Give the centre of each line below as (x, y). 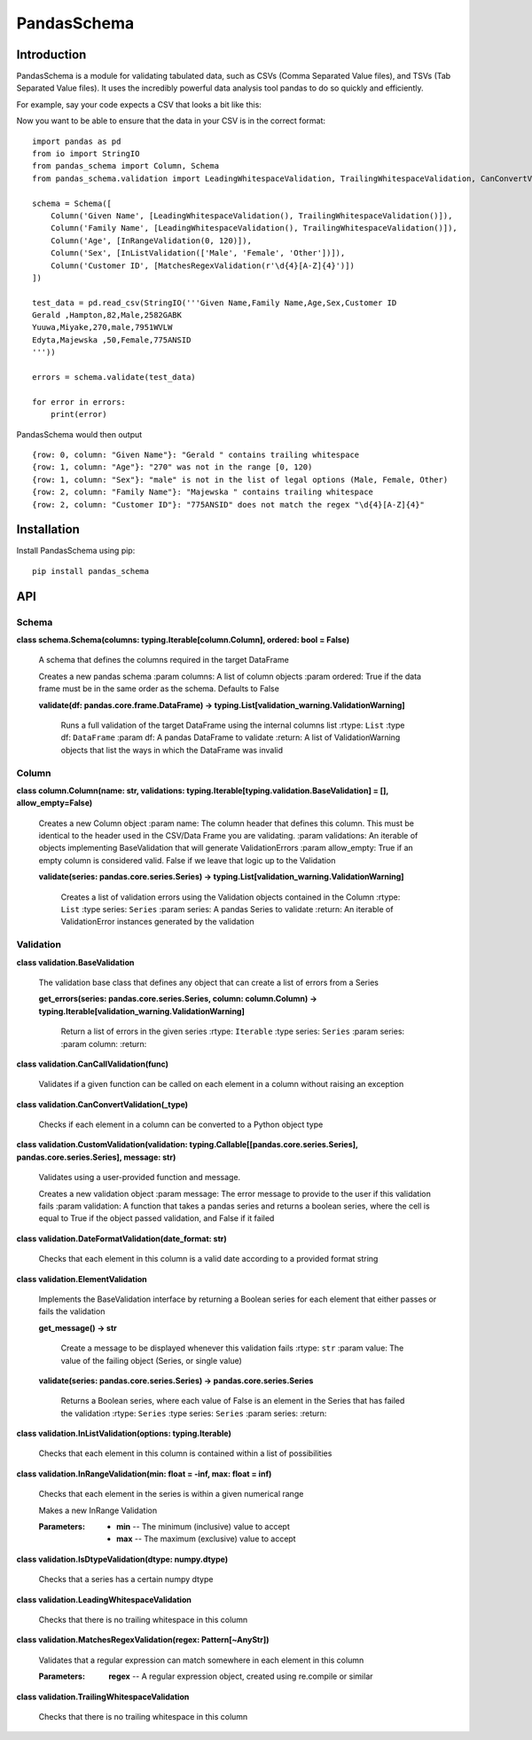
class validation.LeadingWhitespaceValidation (104, 1599)
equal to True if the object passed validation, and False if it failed (156, 1218)
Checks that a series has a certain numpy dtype (126, 1579)
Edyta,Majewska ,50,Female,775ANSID (112, 340)
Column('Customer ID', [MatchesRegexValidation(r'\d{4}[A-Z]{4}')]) (202, 265)
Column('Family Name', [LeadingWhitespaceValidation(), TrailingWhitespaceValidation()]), (254, 228)
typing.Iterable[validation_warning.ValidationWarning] (142, 1011)
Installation (48, 529)
